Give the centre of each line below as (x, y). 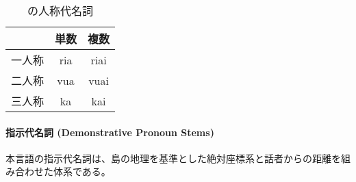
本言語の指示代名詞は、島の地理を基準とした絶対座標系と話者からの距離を (173, 158)
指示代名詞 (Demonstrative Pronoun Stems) (110, 132)
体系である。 (82, 171)
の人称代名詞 (61, 11)
